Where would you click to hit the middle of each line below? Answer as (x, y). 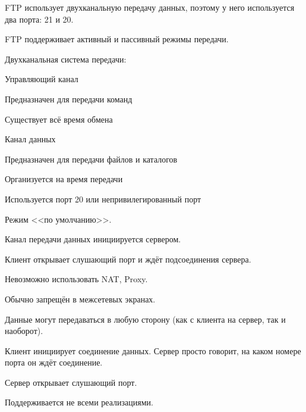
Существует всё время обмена (59, 119)
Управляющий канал (42, 79)
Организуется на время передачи (64, 179)
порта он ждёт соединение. (54, 362)
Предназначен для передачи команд (69, 99)
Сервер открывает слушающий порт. (71, 382)
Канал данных (30, 139)
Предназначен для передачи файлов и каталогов (91, 159)
